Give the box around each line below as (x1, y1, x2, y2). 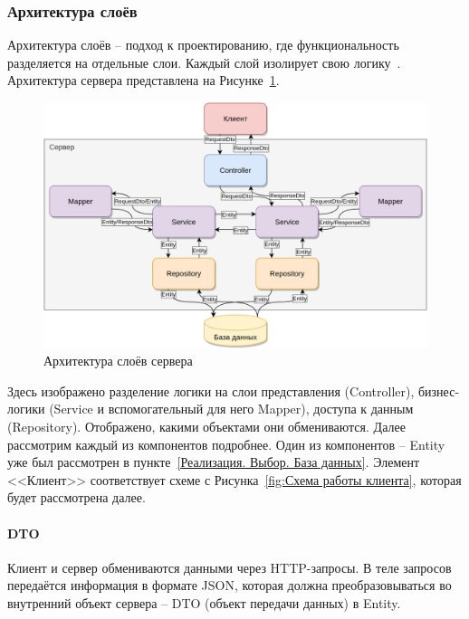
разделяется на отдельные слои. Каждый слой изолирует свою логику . (7, 52, 401, 71)
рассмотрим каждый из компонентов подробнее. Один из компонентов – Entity (7, 434, 445, 453)
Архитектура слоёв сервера (43, 351, 193, 370)
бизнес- (417, 381, 460, 400)
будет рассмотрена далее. (7, 488, 146, 507)
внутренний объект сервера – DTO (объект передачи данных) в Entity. (7, 593, 401, 612)
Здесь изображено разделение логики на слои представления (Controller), (7, 381, 415, 400)
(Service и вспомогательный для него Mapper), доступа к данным (49, 399, 414, 418)
